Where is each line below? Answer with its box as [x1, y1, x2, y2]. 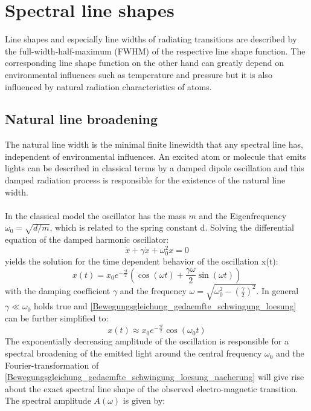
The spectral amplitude [5, 394, 91, 407]
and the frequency [120, 284, 187, 297]
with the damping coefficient [5, 284, 111, 297]
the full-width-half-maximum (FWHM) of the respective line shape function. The [5, 44, 306, 57]
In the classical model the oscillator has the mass [5, 209, 186, 222]
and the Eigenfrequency [199, 209, 287, 222]
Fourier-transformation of [5, 358, 99, 371]
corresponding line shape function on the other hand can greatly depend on [5, 56, 284, 69]
